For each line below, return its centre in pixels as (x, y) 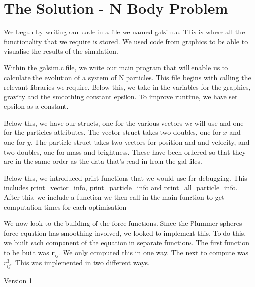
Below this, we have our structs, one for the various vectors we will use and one (124, 122)
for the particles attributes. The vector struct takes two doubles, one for (112, 132)
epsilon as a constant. (36, 106)
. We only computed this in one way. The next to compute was (154, 252)
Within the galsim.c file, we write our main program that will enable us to (116, 67)
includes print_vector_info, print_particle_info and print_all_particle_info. (121, 187)
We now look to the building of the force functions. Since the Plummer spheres (123, 223)
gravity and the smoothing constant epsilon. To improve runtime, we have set (121, 96)
